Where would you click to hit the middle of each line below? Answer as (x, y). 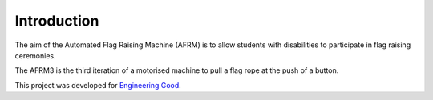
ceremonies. (35, 55)
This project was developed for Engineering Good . (98, 85)
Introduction (57, 21)
